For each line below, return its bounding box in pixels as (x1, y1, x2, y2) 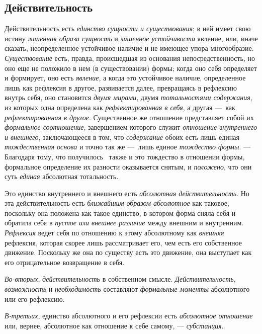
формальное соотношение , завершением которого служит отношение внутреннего (5, 122, 257, 132)
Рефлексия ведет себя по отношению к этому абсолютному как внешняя (5, 227, 224, 238)
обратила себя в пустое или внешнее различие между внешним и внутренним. (5, 217, 244, 228)
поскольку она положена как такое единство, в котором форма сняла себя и (5, 207, 236, 218)
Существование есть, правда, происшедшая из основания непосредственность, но (5, 52, 255, 63)
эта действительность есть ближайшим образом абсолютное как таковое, (5, 198, 229, 208)
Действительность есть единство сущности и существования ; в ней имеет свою (5, 23, 251, 34)
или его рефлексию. (5, 293, 65, 304)
